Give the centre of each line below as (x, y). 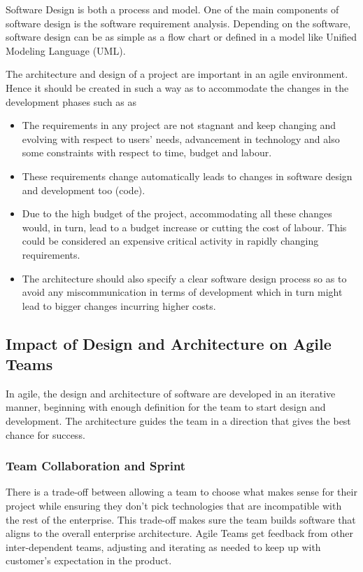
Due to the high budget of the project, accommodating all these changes (177, 213)
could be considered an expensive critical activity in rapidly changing (170, 241)
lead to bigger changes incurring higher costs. (119, 305)
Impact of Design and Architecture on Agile (169, 343)
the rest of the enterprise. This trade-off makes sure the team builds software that (181, 519)
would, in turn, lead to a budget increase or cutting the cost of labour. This (184, 227)
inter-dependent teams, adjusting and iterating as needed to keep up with (163, 546)
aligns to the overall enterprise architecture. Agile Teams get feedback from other (180, 533)
